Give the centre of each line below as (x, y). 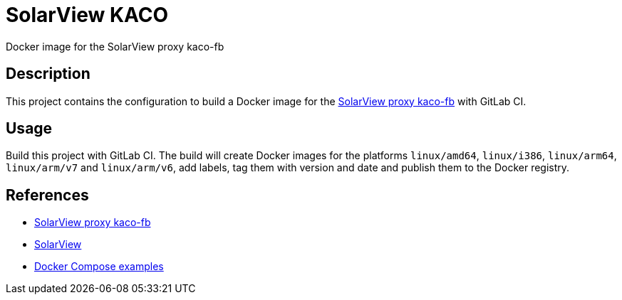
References (47, 195)
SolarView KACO (87, 15)
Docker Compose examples (99, 267)
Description (48, 74)
